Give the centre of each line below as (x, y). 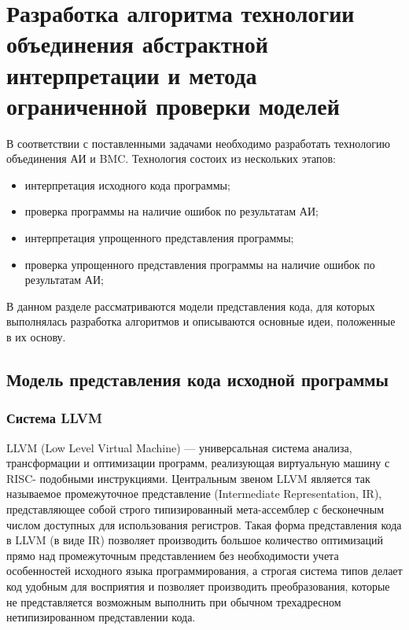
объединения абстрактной (137, 44)
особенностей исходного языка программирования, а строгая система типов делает (204, 571)
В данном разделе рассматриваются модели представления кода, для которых (191, 306)
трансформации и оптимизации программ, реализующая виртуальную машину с (198, 463)
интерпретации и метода (132, 74)
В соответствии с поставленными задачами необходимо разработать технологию (198, 143)
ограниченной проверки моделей (173, 105)
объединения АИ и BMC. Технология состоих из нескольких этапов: (171, 158)
